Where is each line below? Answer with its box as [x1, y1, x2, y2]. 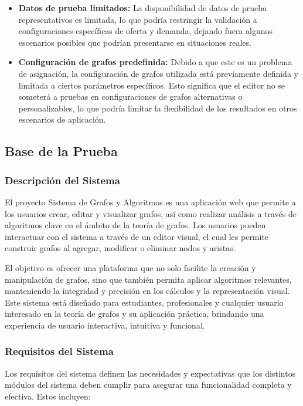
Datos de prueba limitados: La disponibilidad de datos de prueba [18, 2, 267, 13]
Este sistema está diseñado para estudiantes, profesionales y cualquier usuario [5, 296, 284, 308]
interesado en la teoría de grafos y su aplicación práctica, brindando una [5, 307, 264, 320]
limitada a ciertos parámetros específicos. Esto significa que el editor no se [18, 79, 285, 91]
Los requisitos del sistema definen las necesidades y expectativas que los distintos [5, 367, 296, 379]
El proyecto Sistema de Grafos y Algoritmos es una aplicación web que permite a [5, 195, 296, 208]
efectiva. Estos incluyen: [5, 390, 91, 402]
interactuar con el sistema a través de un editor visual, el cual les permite [5, 230, 269, 242]
